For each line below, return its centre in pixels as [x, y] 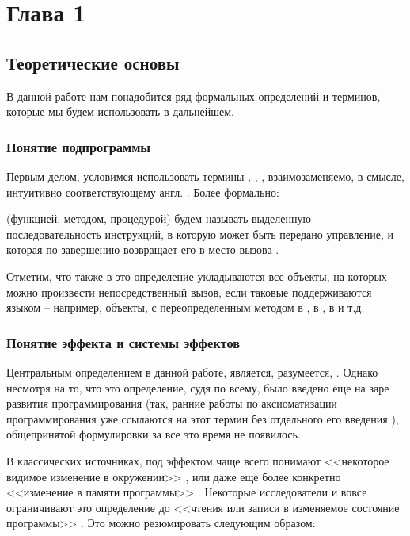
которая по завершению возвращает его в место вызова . [143, 249]
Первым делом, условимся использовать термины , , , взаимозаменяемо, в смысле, [205, 176]
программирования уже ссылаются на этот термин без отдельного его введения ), [203, 418]
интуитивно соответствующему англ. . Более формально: [143, 191]
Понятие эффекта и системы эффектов [123, 342]
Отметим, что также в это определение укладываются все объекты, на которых [197, 276]
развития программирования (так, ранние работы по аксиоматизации [172, 403]
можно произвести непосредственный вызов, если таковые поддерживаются [189, 291]
